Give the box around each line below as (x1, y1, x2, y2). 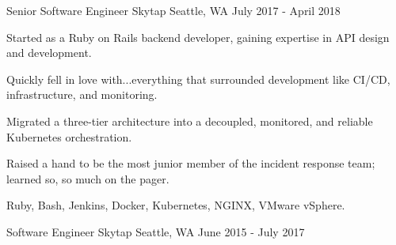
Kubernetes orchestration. (6, 128, 132, 145)
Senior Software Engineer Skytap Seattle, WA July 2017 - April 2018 (6, 2, 341, 18)
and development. (6, 44, 92, 61)
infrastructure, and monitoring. (6, 86, 158, 103)
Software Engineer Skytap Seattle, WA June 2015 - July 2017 (6, 223, 305, 239)
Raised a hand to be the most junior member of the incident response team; (6, 155, 375, 171)
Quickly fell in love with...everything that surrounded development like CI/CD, (6, 70, 390, 87)
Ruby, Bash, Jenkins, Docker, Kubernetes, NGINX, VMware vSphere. (6, 197, 345, 213)
